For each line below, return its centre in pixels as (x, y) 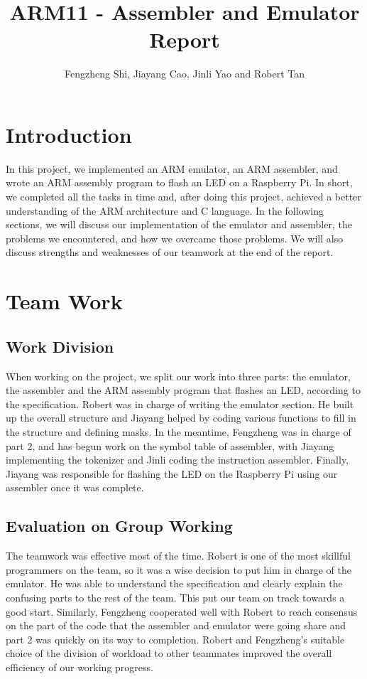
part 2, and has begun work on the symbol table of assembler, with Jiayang (170, 445)
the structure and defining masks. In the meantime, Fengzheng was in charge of (179, 431)
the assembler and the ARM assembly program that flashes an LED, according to (183, 390)
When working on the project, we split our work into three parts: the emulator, (178, 376)
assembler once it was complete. (75, 487)
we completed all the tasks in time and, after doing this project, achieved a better (183, 197)
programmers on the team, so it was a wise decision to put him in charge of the (179, 569)
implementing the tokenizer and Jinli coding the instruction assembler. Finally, (177, 460)
